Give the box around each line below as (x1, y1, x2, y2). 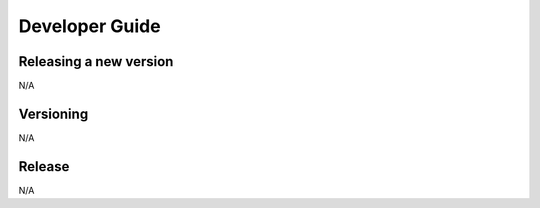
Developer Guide (18, 15, 161, 37)
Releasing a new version (18, 53, 174, 70)
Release (18, 158, 70, 175)
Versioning (18, 105, 89, 122)
